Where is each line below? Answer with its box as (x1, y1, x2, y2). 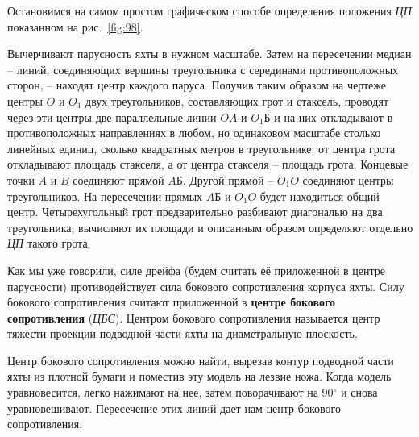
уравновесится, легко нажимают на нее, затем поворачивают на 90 (7, 384, 334, 401)
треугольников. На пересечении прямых (7, 187, 203, 204)
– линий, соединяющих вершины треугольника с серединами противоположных (7, 60, 399, 77)
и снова (341, 384, 378, 401)
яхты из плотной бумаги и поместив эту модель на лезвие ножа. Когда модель (7, 368, 392, 385)
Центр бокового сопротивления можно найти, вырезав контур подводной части (7, 352, 394, 368)
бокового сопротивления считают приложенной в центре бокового (7, 293, 335, 310)
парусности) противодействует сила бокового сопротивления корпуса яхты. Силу (7, 277, 404, 294)
